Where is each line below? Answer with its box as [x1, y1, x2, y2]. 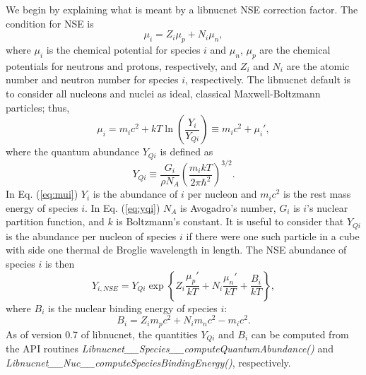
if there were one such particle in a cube [186, 228, 360, 243]
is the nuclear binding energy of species [47, 300, 218, 315]
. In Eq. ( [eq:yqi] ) [84, 200, 160, 215]
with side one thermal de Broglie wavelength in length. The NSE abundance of [6, 242, 347, 257]
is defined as [160, 144, 213, 159]
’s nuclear [307, 200, 348, 215]
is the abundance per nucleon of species [6, 228, 177, 243]
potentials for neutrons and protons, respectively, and [6, 58, 237, 73]
